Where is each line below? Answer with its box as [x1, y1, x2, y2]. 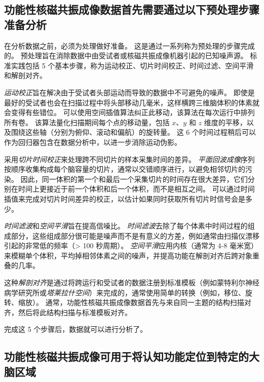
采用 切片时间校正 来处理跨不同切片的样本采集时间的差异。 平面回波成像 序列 [4, 154, 255, 164]
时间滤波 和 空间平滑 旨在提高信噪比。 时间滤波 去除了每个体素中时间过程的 [4, 220, 248, 231]
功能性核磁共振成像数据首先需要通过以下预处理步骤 [4, 2, 259, 17]
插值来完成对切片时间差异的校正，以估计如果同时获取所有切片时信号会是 [4, 193, 245, 204]
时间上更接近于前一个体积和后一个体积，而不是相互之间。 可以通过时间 [18, 183, 255, 194]
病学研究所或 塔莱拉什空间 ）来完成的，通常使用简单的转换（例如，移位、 [4, 287, 245, 297]
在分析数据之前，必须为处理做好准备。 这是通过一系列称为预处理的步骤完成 [4, 40, 255, 51]
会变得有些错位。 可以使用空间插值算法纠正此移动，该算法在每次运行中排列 [4, 107, 255, 118]
